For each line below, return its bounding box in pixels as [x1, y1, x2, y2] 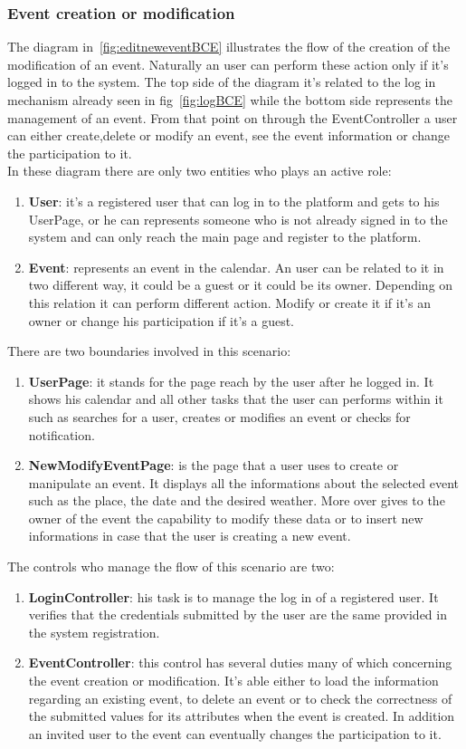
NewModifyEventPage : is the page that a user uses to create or [28, 456, 399, 475]
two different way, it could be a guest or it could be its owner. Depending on [28, 275, 453, 294]
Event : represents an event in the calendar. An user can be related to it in [28, 257, 444, 276]
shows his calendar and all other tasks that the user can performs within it [28, 389, 443, 408]
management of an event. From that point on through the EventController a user [7, 108, 458, 127]
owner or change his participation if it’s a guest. [28, 311, 294, 330]
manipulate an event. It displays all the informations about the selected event [28, 473, 459, 492]
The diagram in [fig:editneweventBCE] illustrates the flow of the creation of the [7, 37, 451, 56]
